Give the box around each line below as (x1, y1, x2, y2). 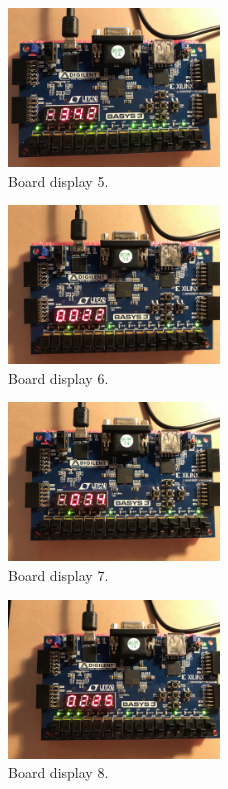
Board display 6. (8, 367, 109, 388)
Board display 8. (8, 762, 109, 783)
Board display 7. (8, 564, 109, 585)
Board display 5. (8, 170, 109, 191)
